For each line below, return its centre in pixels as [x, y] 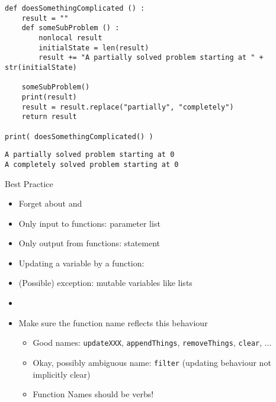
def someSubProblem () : [70, 28]
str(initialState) [41, 67]
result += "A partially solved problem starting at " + [151, 58]
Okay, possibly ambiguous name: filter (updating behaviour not [152, 362]
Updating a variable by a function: [81, 263]
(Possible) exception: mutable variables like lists [105, 283]
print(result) [49, 97]
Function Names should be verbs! [93, 394]
